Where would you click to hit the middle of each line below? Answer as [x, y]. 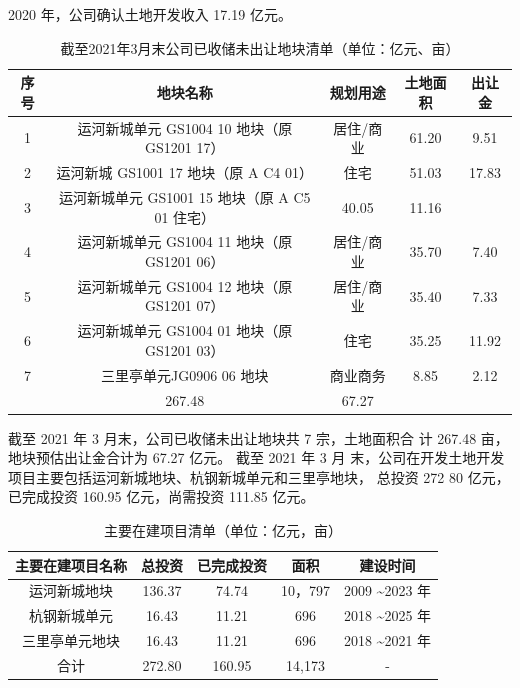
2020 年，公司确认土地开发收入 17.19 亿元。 [150, 14]
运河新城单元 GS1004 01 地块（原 [185, 330]
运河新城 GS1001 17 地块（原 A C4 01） [184, 172]
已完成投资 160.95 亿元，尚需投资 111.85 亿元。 [161, 496]
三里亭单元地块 [71, 640]
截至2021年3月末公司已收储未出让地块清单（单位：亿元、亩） [260, 47]
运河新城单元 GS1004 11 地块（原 [185, 241]
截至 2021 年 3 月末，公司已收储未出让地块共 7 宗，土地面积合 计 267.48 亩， [258, 437]
